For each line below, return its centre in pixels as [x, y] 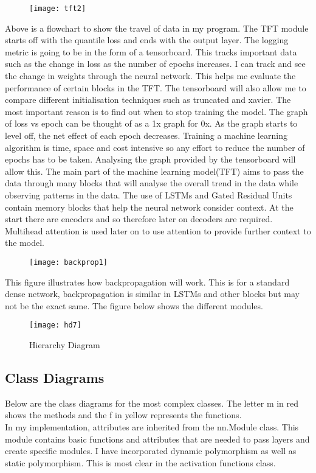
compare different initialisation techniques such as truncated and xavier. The [148, 100]
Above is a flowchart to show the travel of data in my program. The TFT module [157, 28]
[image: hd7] [55, 325]
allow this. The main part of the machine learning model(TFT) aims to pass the [154, 171]
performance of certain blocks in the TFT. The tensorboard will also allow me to [156, 87]
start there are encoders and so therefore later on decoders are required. [139, 219]
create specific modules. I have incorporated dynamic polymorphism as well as [151, 451]
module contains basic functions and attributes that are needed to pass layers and [157, 439]
